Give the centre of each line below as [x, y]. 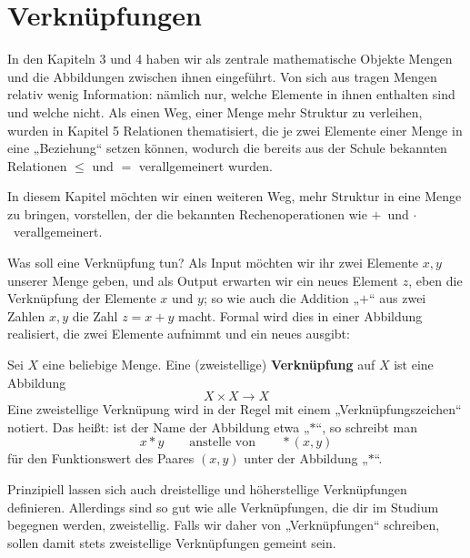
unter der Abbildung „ [306, 458]
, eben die [435, 280]
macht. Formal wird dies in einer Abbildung [300, 315]
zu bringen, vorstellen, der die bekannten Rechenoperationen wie [187, 213]
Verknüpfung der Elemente [82, 298]
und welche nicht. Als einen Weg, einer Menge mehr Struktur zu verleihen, [215, 112]
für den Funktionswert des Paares [101, 458]
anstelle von [223, 443]
